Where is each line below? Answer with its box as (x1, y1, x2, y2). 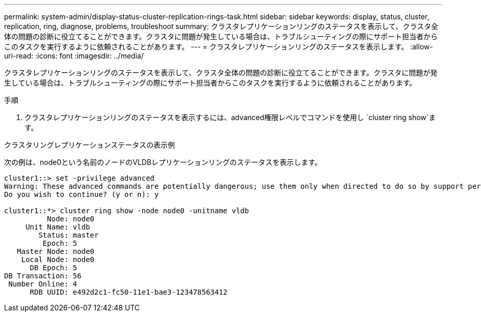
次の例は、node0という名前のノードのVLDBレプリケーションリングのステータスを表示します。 (4, 158, 322, 166)
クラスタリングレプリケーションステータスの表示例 (4, 140, 175, 149)
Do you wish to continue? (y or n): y (4, 190, 159, 198)
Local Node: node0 (21, 255, 95, 264)
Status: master (38, 231, 99, 239)
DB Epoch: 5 (30, 264, 77, 272)
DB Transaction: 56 (4, 272, 82, 280)
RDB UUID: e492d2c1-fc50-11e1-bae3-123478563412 (30, 288, 228, 296)
